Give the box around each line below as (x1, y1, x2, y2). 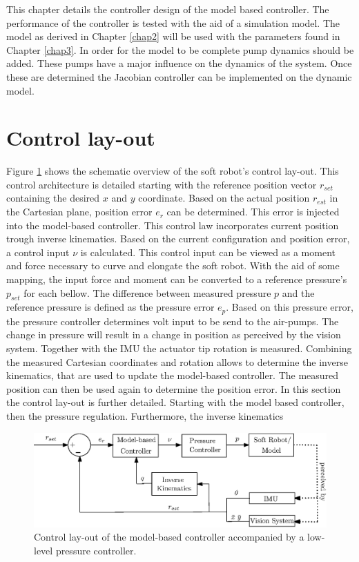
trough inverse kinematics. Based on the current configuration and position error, (6, 231, 350, 246)
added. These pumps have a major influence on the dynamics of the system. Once (6, 56, 352, 70)
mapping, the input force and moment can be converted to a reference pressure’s (6, 272, 347, 287)
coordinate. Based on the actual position (138, 191, 310, 205)
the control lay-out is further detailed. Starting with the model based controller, (6, 395, 345, 409)
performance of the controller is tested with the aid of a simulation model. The (6, 15, 340, 30)
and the (282, 285, 315, 300)
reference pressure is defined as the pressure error (6, 300, 215, 314)
